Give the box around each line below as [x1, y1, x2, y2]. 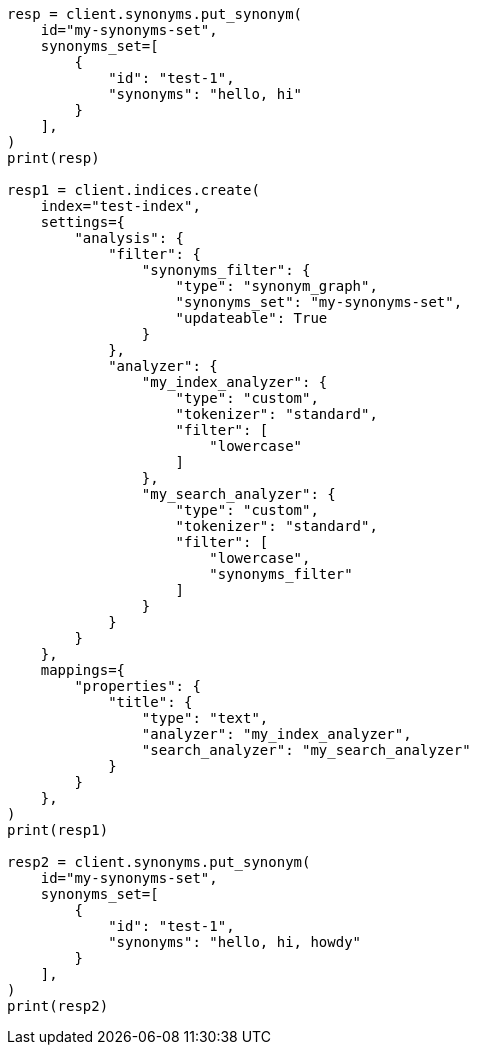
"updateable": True [175, 310, 328, 326]
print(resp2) [7, 998, 109, 1014]
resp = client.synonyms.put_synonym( [7, 6, 303, 22]
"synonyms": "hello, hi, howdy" [108, 934, 362, 950]
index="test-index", [40, 198, 201, 214]
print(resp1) [7, 822, 109, 838]
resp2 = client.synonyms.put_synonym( [7, 854, 311, 870]
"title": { [108, 694, 193, 710]
